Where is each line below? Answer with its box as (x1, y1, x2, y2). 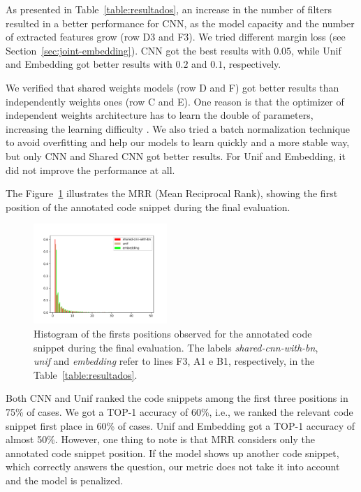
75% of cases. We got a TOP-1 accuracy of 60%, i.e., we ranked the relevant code (6, 404, 353, 419)
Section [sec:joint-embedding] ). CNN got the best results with (6, 43, 271, 57)
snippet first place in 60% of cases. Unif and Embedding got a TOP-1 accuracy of (6, 418, 355, 433)
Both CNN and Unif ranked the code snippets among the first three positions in (6, 391, 348, 405)
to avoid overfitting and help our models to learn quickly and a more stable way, (6, 135, 350, 150)
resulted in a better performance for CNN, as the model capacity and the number (6, 15, 355, 30)
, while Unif (291, 43, 341, 57)
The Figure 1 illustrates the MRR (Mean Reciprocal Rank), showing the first (6, 186, 338, 201)
